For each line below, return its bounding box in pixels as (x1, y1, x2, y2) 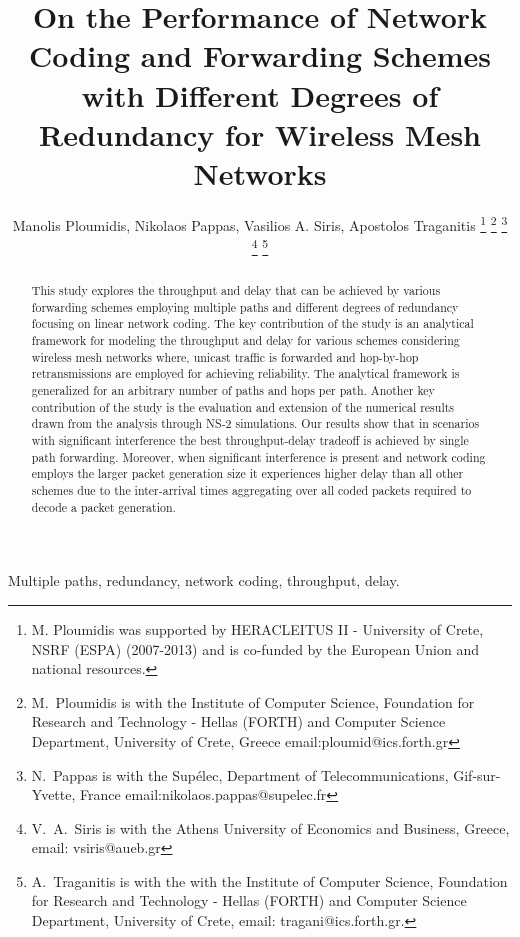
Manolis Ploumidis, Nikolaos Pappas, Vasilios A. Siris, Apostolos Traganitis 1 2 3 (12, 211, 508, 235)
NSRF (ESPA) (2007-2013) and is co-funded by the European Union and (31, 638, 480, 659)
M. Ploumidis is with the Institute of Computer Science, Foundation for (31, 691, 475, 712)
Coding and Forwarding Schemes (28, 35, 491, 76)
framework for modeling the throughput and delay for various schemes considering (31, 332, 460, 349)
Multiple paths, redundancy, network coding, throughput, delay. (8, 570, 400, 591)
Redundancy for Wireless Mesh (38, 113, 481, 154)
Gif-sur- (453, 764, 501, 785)
